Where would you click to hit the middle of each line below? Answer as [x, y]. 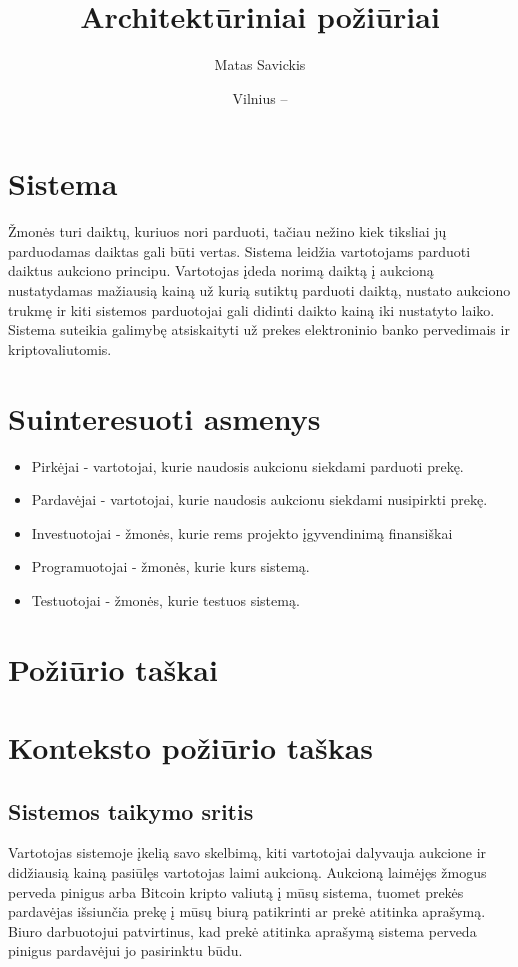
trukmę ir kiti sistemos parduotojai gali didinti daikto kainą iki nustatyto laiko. [251, 309]
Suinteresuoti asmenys [164, 417]
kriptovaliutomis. [60, 348]
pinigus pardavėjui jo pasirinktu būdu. [125, 950]
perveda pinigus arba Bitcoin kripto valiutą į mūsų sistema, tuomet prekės [236, 891]
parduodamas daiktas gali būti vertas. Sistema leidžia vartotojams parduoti [239, 250]
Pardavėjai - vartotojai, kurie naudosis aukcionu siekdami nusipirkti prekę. [259, 499]
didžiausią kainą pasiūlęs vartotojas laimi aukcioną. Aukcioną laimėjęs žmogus [247, 872]
